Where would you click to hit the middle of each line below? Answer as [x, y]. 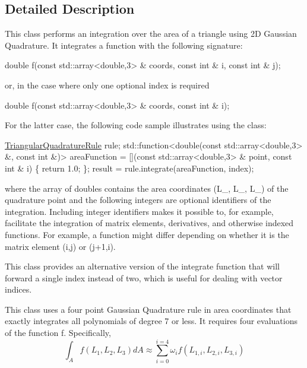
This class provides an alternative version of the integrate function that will [142, 266]
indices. [18, 289]
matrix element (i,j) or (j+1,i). [60, 246]
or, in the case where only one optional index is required [107, 85]
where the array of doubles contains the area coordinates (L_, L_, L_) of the [147, 188]
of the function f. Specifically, [58, 333]
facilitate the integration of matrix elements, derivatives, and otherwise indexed [149, 223]
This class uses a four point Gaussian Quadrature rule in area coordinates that [148, 309]
